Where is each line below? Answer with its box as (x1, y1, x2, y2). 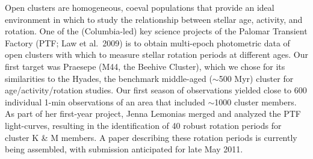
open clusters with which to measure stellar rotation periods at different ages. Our (5, 48, 308, 61)
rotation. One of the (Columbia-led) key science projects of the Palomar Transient (5, 25, 308, 37)
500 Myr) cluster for (218, 72, 294, 84)
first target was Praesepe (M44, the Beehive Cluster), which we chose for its (5, 60, 285, 72)
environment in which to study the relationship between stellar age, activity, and (5, 13, 303, 25)
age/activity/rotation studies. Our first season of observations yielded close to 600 (5, 84, 307, 96)
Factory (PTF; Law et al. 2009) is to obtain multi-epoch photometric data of (5, 36, 290, 49)
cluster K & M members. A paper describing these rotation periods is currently (5, 131, 297, 143)
